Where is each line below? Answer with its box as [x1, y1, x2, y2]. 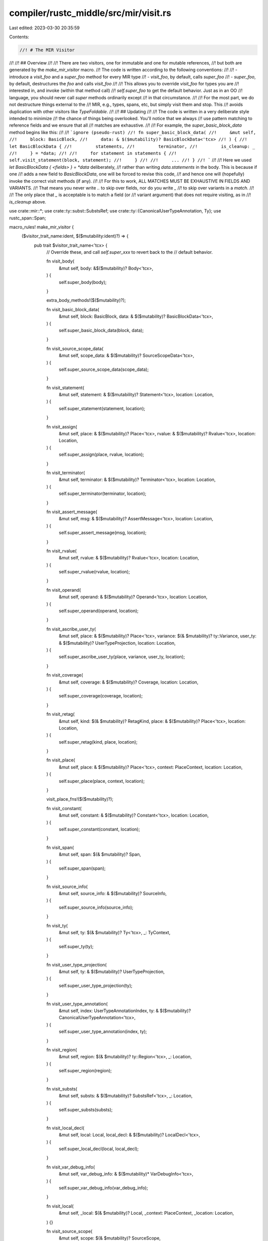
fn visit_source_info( [46, 884, 88, 890]
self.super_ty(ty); [59, 943, 94, 949]
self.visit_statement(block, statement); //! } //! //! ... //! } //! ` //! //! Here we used [9, 157, 252, 163]
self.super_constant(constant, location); [59, 826, 140, 832]
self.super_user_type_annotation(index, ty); [59, 1029, 147, 1034]
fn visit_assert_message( [46, 509, 98, 515]
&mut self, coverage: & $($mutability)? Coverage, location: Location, [59, 679, 199, 685]
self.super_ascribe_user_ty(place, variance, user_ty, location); [59, 654, 185, 660]
